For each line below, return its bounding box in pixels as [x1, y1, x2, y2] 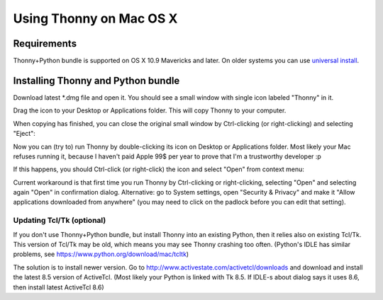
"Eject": [13, 129, 35, 138]
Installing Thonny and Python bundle [13, 74, 180, 86]
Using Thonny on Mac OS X [13, 11, 178, 26]
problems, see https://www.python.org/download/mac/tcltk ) [13, 250, 189, 258]
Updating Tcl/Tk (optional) [13, 216, 106, 226]
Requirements [13, 37, 77, 50]
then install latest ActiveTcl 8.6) [13, 283, 104, 292]
